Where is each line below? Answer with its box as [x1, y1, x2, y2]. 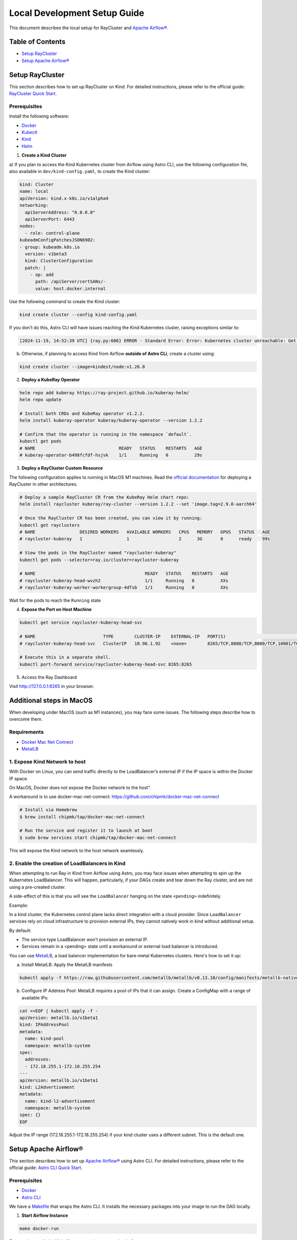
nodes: [19, 223, 36, 229]
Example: [9, 902, 28, 908]
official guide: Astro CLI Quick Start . [9, 1165, 83, 1171]
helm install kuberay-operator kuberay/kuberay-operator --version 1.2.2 [19, 418, 202, 424]
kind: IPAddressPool [19, 1022, 69, 1028]
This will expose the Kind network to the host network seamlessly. [9, 847, 145, 853]
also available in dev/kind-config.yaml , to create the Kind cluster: [9, 169, 150, 175]
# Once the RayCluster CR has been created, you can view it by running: [19, 515, 202, 521]
